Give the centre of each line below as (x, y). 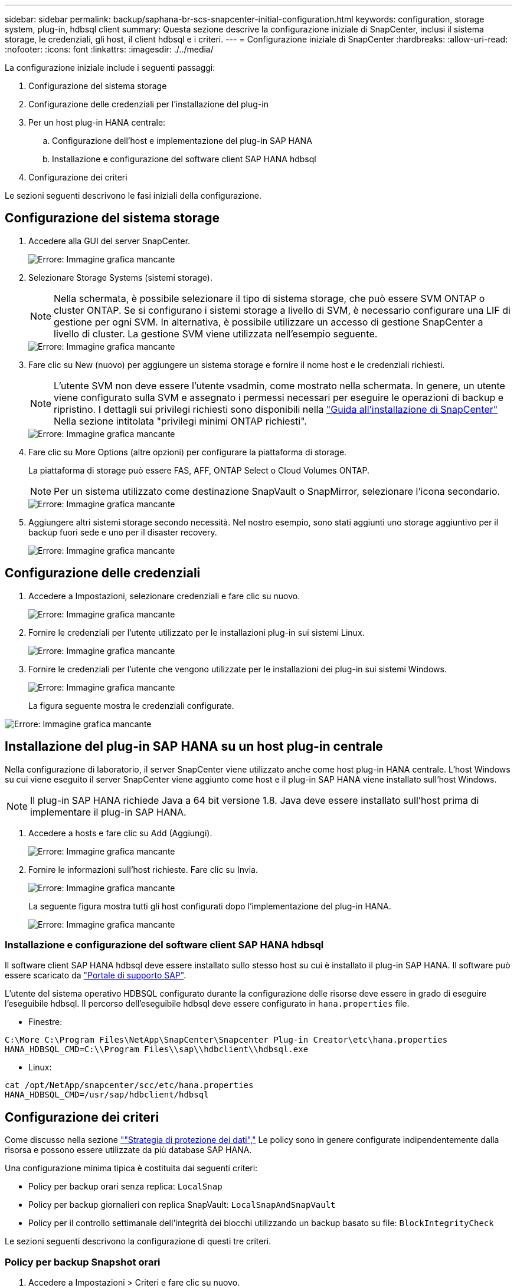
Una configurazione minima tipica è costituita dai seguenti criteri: (131, 1168)
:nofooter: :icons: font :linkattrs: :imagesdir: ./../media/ (109, 49)
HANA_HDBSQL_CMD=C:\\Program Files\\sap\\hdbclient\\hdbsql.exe (157, 1049)
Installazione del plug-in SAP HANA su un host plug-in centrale (194, 747)
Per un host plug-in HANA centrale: (97, 122)
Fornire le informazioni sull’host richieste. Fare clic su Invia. (143, 869)
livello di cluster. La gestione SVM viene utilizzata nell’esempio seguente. (216, 333)
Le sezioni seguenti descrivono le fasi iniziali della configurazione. (133, 195)
